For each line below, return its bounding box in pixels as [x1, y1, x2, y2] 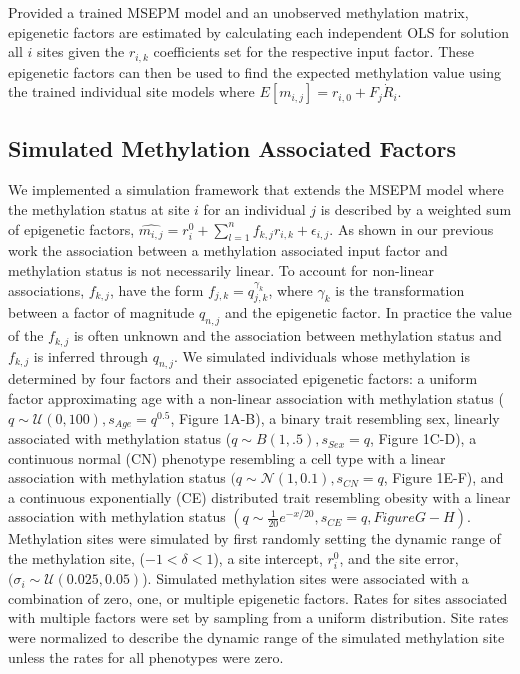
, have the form [109, 279, 204, 300]
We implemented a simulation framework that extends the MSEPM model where [8, 179, 504, 200]
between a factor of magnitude [8, 302, 195, 323]
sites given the [36, 41, 125, 62]
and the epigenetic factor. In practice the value [225, 302, 512, 323]
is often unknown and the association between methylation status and [73, 325, 502, 346]
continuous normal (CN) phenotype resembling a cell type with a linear [8, 447, 446, 468]
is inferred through [33, 345, 149, 366]
